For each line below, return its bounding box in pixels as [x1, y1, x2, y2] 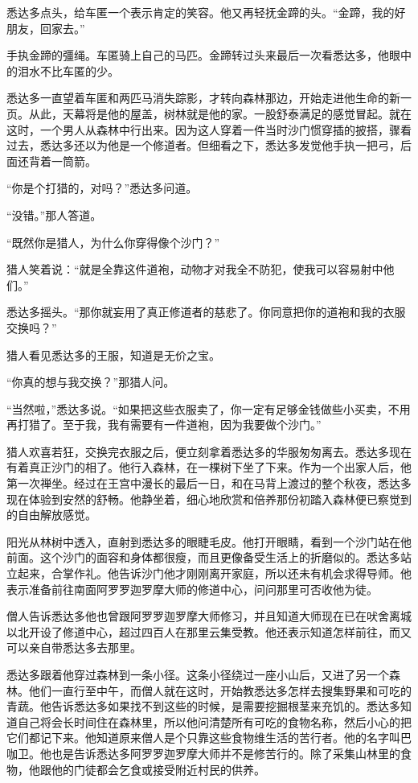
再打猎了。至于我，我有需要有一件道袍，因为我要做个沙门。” [6, 416, 322, 433]
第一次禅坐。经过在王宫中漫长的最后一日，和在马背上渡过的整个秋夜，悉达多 [6, 475, 412, 492]
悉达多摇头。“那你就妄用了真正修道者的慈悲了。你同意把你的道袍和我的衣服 [6, 303, 406, 320]
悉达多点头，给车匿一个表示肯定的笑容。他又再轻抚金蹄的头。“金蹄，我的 [6, 4, 395, 20]
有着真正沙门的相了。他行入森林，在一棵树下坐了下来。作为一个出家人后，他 [6, 459, 412, 476]
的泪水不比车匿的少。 [6, 62, 119, 79]
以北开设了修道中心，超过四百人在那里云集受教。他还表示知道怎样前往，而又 [6, 623, 412, 640]
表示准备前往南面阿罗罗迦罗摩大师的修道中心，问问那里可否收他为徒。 [6, 580, 378, 597]
